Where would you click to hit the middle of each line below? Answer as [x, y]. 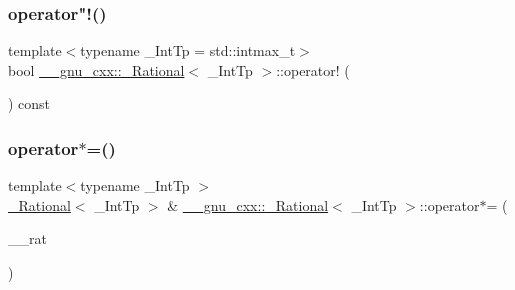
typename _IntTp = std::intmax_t [188, 50]
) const [29, 103]
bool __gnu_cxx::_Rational [96, 69]
